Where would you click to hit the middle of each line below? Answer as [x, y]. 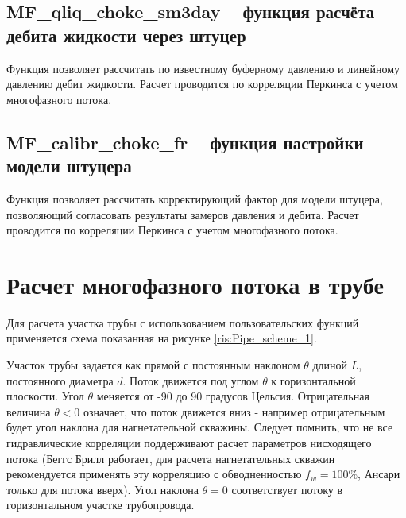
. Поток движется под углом [191, 380]
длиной [330, 365]
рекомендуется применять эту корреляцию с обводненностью [154, 474]
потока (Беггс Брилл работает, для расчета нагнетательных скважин [171, 458]
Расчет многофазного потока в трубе [195, 284]
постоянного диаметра [60, 380]
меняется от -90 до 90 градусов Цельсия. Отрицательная [233, 396]
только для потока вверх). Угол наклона [102, 489]
